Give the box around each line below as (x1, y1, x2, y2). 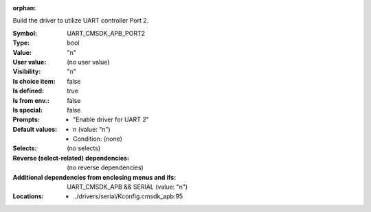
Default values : (12, 125, 58, 133)
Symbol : (12, 29, 38, 37)
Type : (12, 38, 30, 47)
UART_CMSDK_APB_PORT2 (67, 29, 146, 37)
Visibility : (12, 67, 41, 75)
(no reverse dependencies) (67, 163, 144, 172)
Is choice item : (12, 77, 56, 85)
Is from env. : (12, 96, 49, 104)
